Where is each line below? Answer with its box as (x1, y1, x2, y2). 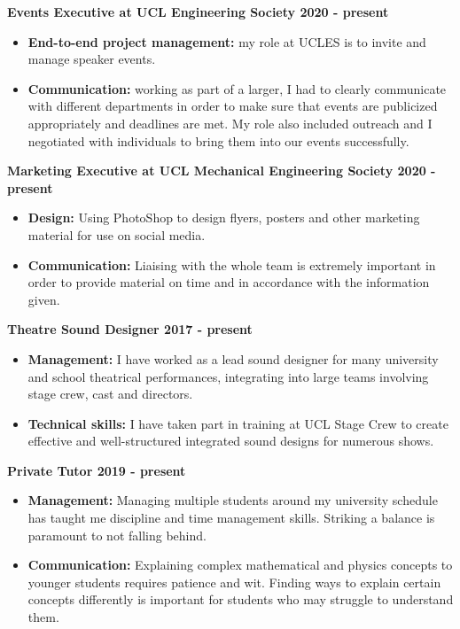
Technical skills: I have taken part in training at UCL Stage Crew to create (27, 414, 448, 432)
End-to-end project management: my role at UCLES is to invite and (27, 32, 426, 50)
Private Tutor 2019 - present (7, 461, 186, 479)
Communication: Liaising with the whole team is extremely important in (27, 255, 436, 274)
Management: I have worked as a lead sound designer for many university (27, 349, 439, 368)
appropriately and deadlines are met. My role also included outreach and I (27, 113, 433, 132)
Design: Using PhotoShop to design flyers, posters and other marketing (27, 208, 420, 227)
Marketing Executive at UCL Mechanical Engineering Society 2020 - (7, 161, 436, 180)
